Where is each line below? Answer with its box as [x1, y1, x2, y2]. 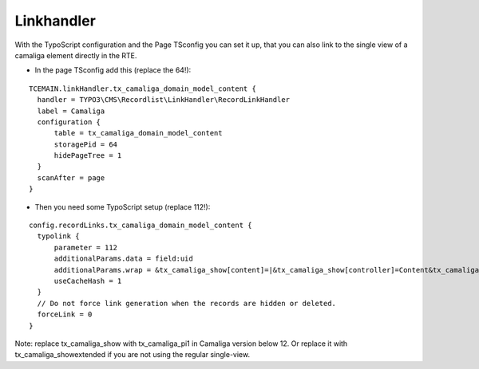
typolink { [37, 232, 80, 241]
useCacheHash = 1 [53, 276, 122, 285]
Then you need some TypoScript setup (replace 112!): [34, 202, 211, 211]
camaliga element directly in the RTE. [14, 50, 137, 60]
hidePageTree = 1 [53, 151, 122, 160]
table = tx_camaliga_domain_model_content [53, 128, 223, 138]
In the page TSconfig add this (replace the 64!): [34, 65, 192, 75]
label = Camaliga [37, 106, 105, 116]
